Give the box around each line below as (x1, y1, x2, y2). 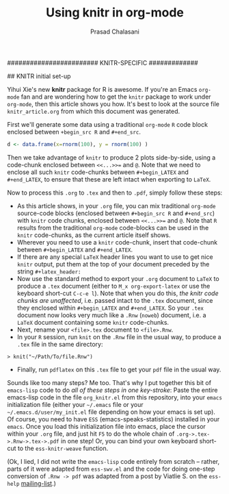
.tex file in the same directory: (16, 340, 103, 348)
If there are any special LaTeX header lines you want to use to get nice (16, 252, 213, 261)
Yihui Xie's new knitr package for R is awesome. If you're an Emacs (7, 85, 198, 93)
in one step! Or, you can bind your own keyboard (60, 436, 198, 445)
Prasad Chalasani (90, 27, 140, 36)
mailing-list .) (21, 479, 57, 487)
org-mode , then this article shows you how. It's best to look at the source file (7, 99, 220, 108)
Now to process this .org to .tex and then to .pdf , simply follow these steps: (7, 188, 223, 197)
